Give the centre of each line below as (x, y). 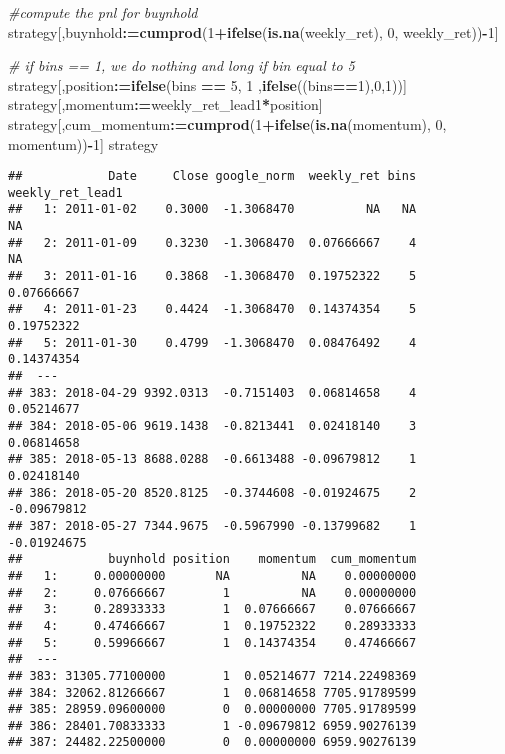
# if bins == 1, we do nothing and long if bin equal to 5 (181, 65)
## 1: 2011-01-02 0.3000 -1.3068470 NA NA (212, 209)
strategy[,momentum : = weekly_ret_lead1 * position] (165, 104)
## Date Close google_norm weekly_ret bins (212, 176)
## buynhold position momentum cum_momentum (212, 559)
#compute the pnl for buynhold (103, 12)
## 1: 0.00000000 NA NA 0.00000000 (212, 575)
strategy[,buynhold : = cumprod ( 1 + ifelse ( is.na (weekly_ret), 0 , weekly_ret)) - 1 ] (253, 31)
